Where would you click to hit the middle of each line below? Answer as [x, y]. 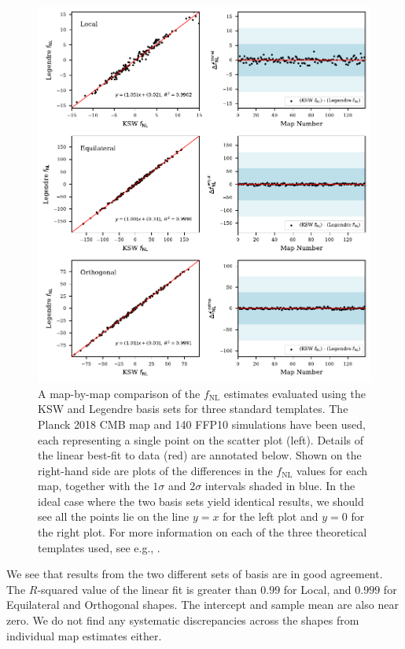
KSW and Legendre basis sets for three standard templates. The [193, 409]
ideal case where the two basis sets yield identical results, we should [201, 501]
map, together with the [94, 486]
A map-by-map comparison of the [119, 393]
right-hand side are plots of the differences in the [155, 470]
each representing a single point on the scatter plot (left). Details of [201, 439]
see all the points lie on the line [114, 516]
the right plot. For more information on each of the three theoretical [202, 532]
